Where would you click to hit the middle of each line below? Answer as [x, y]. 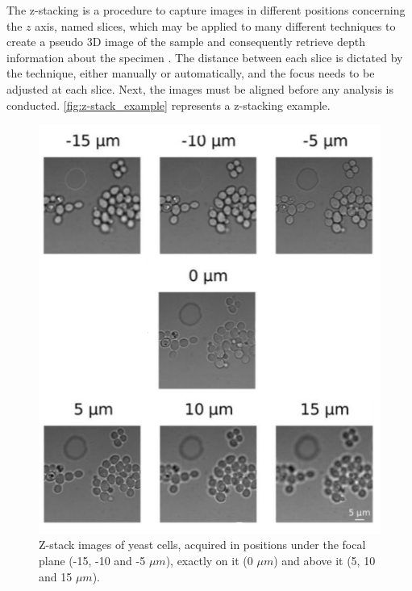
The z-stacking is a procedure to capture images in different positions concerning [206, 10]
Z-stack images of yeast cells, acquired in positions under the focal [202, 545]
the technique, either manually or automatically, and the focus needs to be [191, 73]
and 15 [56, 576]
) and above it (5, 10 [325, 560]
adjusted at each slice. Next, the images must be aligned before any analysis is [200, 88]
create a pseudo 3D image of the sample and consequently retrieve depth [186, 42]
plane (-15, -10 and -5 [92, 560]
